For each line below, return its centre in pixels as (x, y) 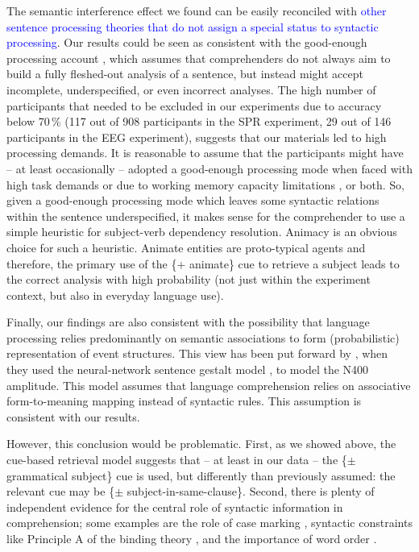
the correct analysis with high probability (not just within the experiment (189, 279)
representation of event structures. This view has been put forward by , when (197, 353)
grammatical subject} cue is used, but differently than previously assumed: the (201, 475)
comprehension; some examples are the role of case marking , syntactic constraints (209, 523)
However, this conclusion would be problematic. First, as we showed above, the (201, 444)
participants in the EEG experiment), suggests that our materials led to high (197, 137)
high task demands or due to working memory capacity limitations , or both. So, (205, 184)
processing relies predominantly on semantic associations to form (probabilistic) (203, 337)
